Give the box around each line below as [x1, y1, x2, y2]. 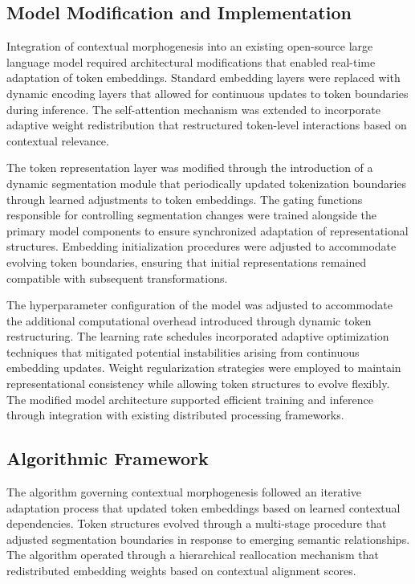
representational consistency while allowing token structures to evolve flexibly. [6, 375, 390, 392]
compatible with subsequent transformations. [6, 269, 228, 286]
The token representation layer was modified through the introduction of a [6, 159, 373, 176]
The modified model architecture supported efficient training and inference [6, 390, 373, 407]
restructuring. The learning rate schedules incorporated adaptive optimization [6, 328, 389, 345]
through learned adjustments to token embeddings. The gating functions [6, 190, 363, 207]
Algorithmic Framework [6, 446, 209, 471]
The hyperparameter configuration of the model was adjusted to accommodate [6, 296, 393, 313]
